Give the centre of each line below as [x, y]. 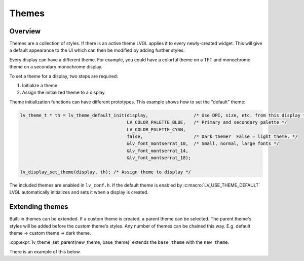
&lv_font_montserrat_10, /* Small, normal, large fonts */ [203, 144]
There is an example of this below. [45, 251]
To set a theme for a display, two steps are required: [64, 76]
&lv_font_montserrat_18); [159, 158]
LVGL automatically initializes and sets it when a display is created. [79, 192]
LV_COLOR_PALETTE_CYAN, [156, 129]
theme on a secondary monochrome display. [56, 67]
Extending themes [39, 207]
